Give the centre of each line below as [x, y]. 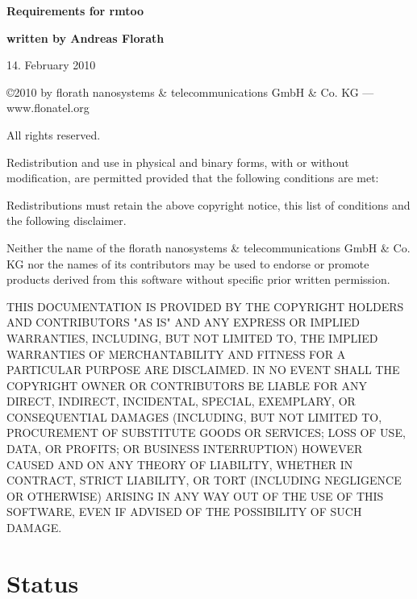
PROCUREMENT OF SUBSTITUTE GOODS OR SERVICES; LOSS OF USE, [206, 433]
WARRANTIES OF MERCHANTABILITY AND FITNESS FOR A [176, 354]
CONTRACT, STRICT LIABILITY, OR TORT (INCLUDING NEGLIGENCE [204, 480]
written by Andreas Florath [85, 37]
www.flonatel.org [48, 108]
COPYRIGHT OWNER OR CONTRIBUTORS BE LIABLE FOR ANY [187, 385]
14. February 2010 [51, 65]
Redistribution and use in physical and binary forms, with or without [178, 162]
